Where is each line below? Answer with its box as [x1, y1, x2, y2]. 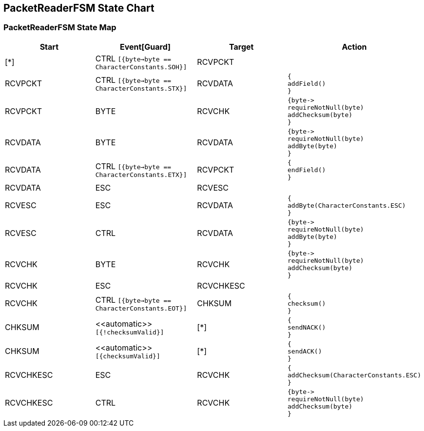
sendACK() [288, 347, 322, 355]
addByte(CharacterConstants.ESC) [288, 201, 406, 209]
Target [229, 41, 254, 52]
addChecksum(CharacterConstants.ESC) [288, 371, 421, 379]
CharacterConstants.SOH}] [95, 63, 187, 71]
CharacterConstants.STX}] [95, 84, 187, 92]
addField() [288, 79, 326, 87]
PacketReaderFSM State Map [3, 22, 116, 33]
